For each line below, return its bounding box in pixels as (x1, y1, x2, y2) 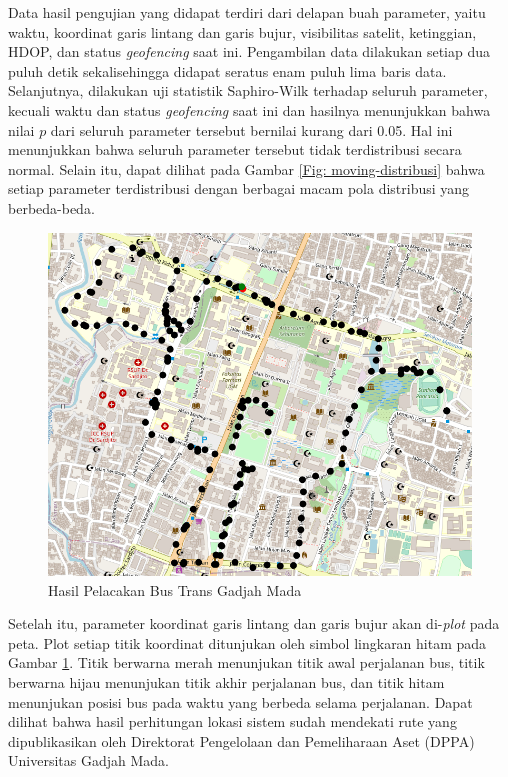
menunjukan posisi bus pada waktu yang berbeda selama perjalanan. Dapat (8, 691, 473, 712)
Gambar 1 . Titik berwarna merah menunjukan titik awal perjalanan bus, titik (8, 652, 485, 673)
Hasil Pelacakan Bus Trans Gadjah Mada (48, 579, 302, 600)
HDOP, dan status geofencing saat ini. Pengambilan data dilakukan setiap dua (8, 41, 491, 62)
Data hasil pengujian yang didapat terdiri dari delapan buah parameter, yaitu (8, 2, 486, 22)
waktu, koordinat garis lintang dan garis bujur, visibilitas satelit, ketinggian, (8, 21, 477, 42)
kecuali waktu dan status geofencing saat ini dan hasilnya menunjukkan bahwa (8, 99, 491, 120)
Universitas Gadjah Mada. (8, 750, 169, 771)
